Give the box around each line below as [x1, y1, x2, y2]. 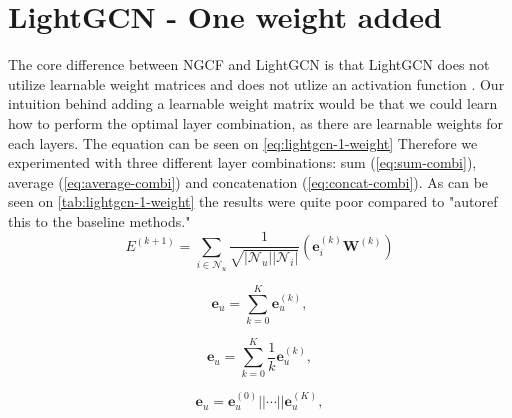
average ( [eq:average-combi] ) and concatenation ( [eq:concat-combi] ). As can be [8, 171, 489, 192]
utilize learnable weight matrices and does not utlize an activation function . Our [8, 73, 505, 94]
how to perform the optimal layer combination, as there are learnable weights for [8, 112, 504, 133]
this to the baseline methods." [8, 210, 191, 231]
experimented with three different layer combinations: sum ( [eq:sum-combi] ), [8, 152, 477, 173]
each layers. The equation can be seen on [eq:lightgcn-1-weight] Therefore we [8, 132, 478, 153]
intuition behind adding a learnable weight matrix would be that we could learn [8, 93, 498, 114]
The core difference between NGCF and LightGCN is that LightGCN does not [8, 54, 490, 75]
